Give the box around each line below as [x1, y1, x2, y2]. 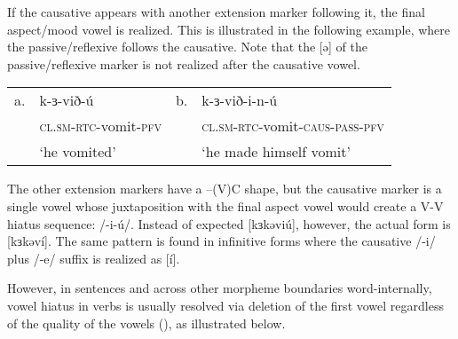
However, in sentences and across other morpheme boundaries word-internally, [7, 279, 432, 297]
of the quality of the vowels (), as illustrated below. [7, 313, 286, 332]
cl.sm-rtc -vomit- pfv [39, 115, 162, 137]
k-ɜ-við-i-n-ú [201, 90, 278, 111]
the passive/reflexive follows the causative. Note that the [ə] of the [7, 37, 367, 56]
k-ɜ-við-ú [39, 90, 94, 111]
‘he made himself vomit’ [201, 141, 351, 162]
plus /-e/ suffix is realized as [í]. [7, 248, 180, 267]
